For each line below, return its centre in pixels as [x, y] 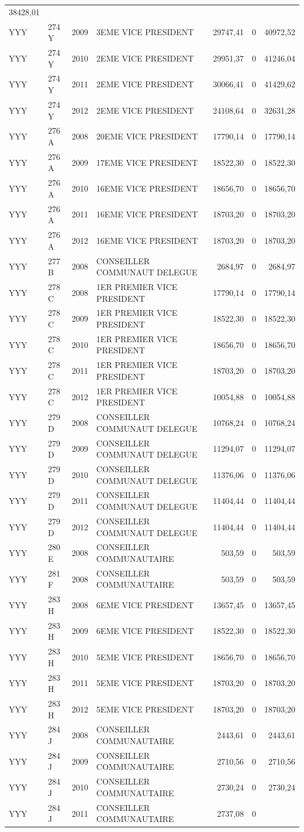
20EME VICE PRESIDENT [147, 136]
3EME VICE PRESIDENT [145, 32]
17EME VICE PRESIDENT [147, 162]
